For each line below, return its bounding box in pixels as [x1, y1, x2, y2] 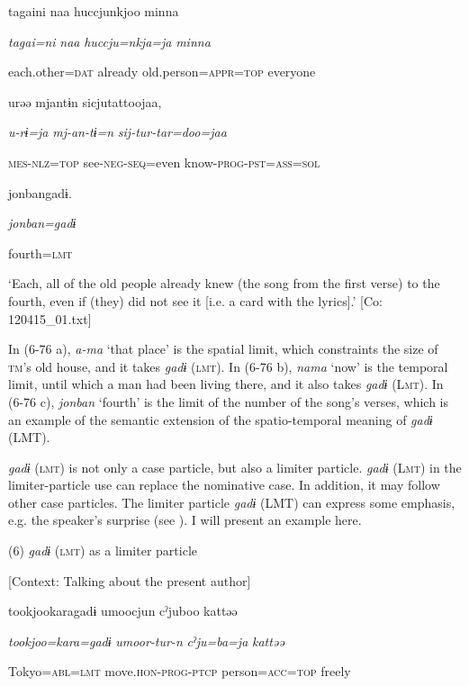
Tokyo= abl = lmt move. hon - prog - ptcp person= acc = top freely [8, 662, 351, 681]
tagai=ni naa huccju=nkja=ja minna [8, 32, 211, 50]
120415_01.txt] [8, 309, 92, 328]
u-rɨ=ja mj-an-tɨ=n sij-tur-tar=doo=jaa [8, 122, 227, 141]
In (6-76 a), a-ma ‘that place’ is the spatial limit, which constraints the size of [8, 339, 438, 358]
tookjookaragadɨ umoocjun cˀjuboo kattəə [8, 601, 238, 620]
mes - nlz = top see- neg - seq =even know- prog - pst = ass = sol [8, 152, 320, 171]
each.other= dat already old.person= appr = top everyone [8, 62, 316, 81]
